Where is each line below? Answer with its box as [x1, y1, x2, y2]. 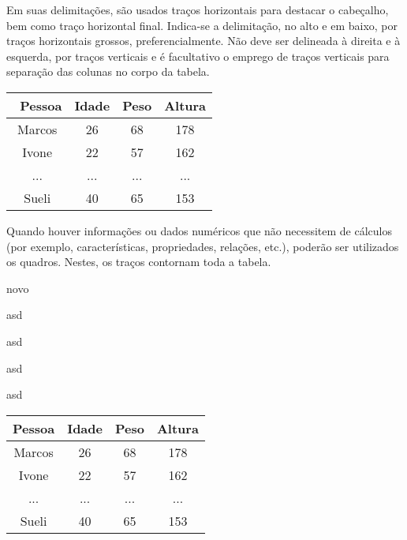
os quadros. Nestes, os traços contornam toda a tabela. [6, 253, 271, 270]
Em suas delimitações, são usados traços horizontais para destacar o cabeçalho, [6, 2, 389, 17]
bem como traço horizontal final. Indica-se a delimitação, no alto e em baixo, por [6, 17, 398, 33]
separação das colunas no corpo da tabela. [6, 63, 210, 80]
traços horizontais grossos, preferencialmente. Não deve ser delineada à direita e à [6, 32, 401, 49]
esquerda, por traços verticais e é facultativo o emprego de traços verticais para [6, 47, 390, 64]
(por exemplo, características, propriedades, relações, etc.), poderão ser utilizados [6, 238, 399, 254]
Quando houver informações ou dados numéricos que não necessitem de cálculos [6, 222, 392, 238]
